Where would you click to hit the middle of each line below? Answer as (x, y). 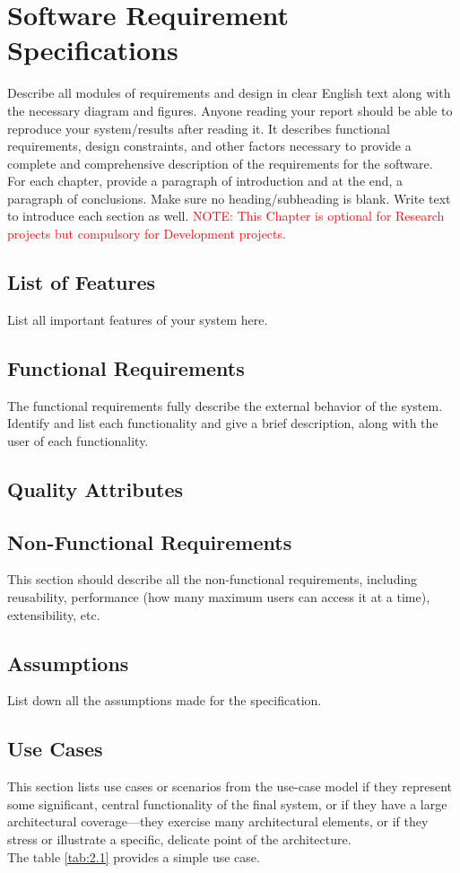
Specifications (93, 50)
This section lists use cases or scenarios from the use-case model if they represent (230, 786)
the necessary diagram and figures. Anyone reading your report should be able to (230, 110)
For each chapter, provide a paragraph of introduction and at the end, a (205, 181)
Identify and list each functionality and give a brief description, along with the (223, 423)
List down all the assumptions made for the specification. (165, 700)
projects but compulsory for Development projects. (147, 234)
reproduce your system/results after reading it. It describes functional (199, 128)
